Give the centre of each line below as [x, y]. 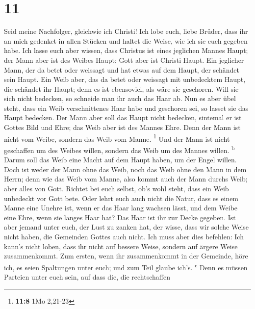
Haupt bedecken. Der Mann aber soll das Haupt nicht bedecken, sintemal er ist [123, 117]
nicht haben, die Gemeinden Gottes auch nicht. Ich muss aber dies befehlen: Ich [124, 236]
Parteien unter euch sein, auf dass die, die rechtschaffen [87, 276]
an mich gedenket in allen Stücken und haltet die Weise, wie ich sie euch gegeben [126, 40]
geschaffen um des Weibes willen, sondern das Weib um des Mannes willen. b [119, 149]
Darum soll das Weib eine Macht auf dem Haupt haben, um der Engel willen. [120, 160]
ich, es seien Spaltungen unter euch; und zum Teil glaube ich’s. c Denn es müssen [126, 266]
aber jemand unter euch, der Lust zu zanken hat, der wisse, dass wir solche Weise [127, 227]
